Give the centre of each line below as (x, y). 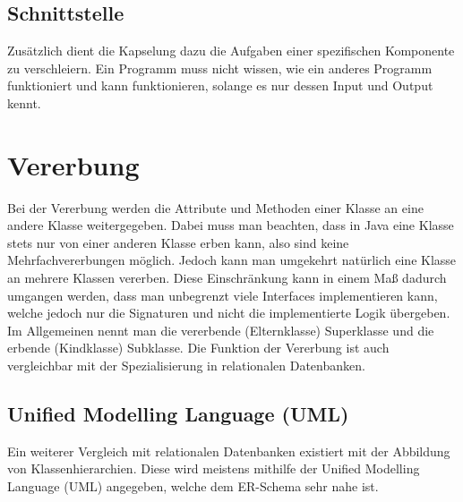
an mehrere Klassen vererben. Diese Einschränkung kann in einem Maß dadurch (227, 278)
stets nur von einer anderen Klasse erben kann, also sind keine (178, 242)
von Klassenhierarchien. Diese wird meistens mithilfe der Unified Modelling (214, 468)
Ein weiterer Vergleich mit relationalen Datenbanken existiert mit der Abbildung (229, 451)
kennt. (24, 102)
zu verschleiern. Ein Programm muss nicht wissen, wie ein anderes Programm (220, 68)
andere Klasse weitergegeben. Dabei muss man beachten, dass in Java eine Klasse (231, 225)
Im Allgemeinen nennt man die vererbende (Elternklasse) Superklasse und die (221, 330)
